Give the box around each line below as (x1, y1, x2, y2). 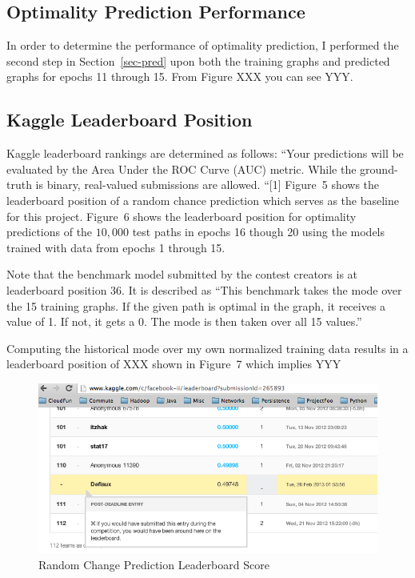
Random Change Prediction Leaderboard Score (38, 556, 269, 572)
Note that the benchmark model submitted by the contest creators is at (6, 266, 358, 283)
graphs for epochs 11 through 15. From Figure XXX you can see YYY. (6, 68, 353, 85)
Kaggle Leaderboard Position (6, 107, 253, 132)
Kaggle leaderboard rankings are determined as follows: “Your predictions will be (6, 145, 404, 162)
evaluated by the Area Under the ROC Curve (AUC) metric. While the (6, 160, 357, 177)
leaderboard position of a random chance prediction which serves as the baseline (6, 191, 399, 208)
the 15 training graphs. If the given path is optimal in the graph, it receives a (6, 297, 386, 314)
